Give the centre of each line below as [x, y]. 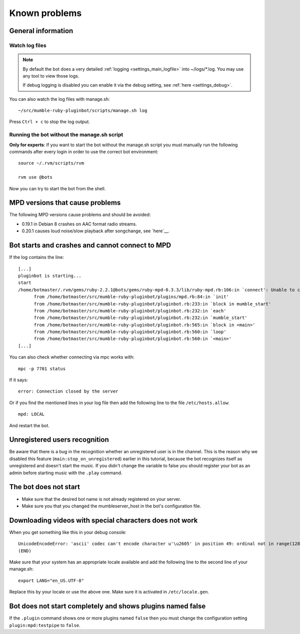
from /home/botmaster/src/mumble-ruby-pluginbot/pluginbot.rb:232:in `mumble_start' [140, 318]
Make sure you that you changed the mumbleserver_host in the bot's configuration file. [111, 506]
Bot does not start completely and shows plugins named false [107, 606]
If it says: [19, 380]
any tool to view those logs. [51, 76]
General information [41, 31]
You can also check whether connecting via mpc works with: [72, 357]
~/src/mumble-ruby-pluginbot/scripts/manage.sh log [83, 111]
